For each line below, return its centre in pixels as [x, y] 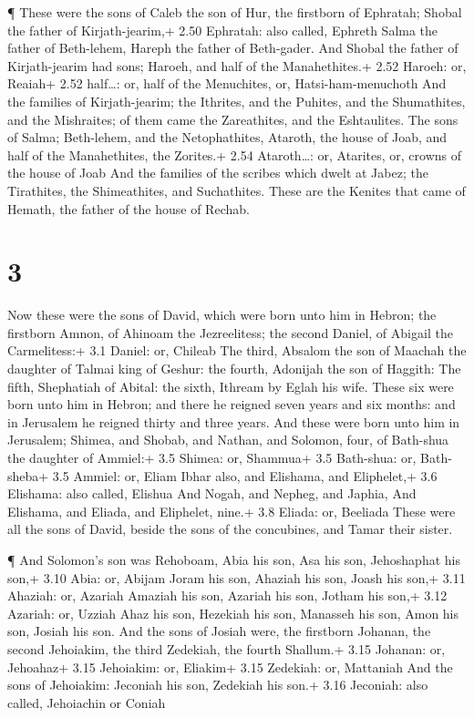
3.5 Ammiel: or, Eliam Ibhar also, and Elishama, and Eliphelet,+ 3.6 [245, 475]
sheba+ [28, 475]
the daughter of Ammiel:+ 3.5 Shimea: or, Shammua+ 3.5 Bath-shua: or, [212, 457]
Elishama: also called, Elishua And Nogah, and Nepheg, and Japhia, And [212, 493]
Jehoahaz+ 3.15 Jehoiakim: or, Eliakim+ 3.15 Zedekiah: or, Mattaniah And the [230, 667]
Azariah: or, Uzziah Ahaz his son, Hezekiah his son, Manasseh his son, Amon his [233, 613]
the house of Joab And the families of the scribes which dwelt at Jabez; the [218, 173]
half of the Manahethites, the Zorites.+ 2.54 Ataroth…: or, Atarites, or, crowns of [234, 154]
